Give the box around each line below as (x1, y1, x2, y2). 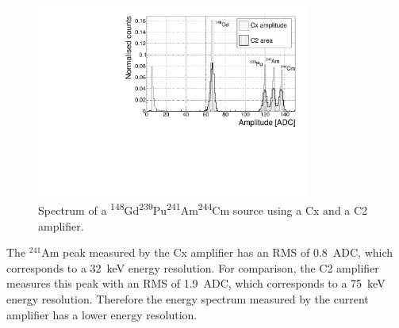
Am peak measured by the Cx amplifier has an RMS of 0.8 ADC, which (41, 244, 393, 261)
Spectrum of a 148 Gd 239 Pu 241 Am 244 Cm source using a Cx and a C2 (38, 200, 368, 218)
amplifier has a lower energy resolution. (6, 306, 198, 322)
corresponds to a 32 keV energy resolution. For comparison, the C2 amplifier (6, 259, 379, 276)
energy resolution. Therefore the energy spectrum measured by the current (6, 290, 369, 307)
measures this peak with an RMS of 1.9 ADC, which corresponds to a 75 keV (6, 275, 386, 292)
